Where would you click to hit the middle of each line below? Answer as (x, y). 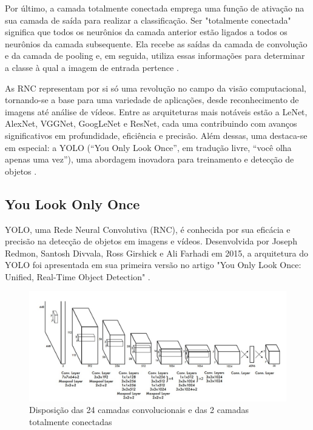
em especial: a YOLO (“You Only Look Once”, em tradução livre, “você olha (148, 147)
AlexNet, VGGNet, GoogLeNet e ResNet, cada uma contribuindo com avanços (151, 123)
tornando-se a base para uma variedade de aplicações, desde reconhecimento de (152, 100)
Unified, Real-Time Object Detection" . (78, 276)
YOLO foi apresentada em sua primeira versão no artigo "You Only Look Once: (153, 265)
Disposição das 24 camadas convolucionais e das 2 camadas (139, 410)
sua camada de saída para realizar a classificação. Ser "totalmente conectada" (148, 20)
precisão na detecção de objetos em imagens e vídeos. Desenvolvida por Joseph (151, 241)
